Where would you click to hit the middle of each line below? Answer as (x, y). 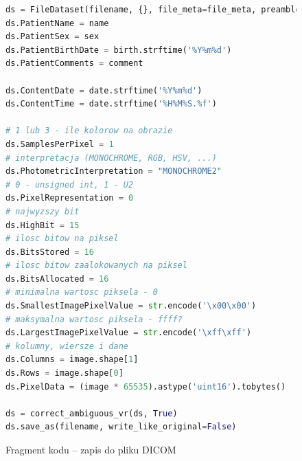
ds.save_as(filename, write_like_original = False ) (121, 427)
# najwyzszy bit (43, 211)
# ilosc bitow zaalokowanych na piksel (96, 266)
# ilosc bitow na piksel (62, 239)
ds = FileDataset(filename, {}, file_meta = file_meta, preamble (153, 10)
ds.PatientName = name (57, 23)
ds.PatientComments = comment (74, 64)
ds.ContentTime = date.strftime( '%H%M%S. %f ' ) (111, 104)
